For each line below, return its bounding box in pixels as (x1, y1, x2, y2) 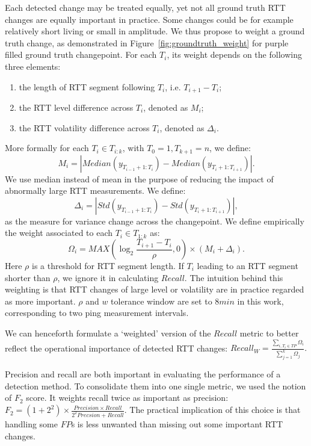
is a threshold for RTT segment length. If (32, 259, 184, 272)
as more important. (5, 294, 76, 307)
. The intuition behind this (184, 271, 283, 283)
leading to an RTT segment (197, 259, 298, 272)
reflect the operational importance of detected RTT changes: (5, 341, 228, 354)
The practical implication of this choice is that (129, 403, 301, 416)
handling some (5, 417, 58, 430)
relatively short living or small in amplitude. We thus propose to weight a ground (5, 25, 305, 37)
